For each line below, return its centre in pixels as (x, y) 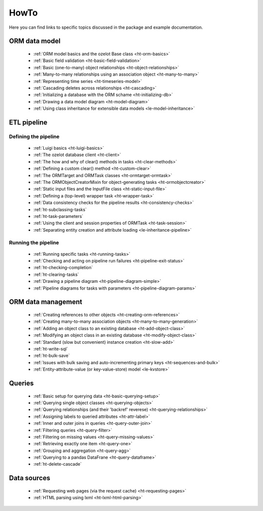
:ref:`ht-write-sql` (51, 349)
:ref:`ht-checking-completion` (63, 268)
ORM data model (35, 41)
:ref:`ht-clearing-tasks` (56, 274)
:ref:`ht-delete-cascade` (57, 464)
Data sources (30, 478)
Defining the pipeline (34, 137)
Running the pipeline (34, 242)
